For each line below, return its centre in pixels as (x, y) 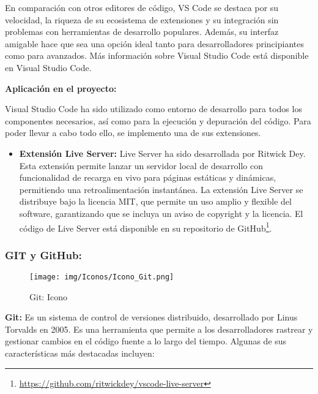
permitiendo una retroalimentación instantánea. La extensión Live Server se (161, 189)
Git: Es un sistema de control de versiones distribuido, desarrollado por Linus (151, 317)
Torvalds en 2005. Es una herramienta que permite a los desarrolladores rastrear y (159, 329)
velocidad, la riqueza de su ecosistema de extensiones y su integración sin (142, 19)
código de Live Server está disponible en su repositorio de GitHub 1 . (146, 227)
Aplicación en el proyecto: (61, 88)
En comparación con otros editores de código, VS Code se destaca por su (142, 7)
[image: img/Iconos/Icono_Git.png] (102, 277)
